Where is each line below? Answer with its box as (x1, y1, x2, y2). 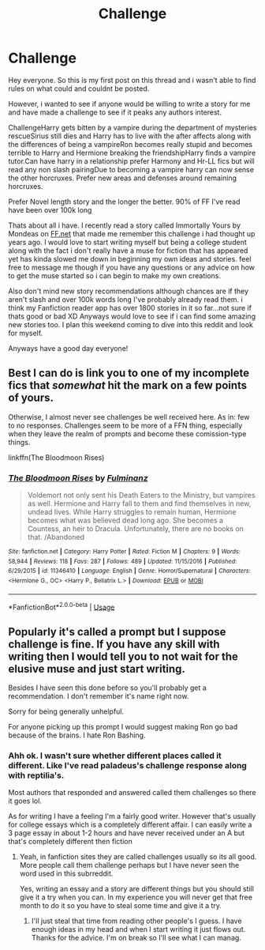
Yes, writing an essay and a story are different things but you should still (19, 884, 255, 894)
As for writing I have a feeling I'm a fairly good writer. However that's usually (8, 812, 256, 821)
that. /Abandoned (27, 533, 85, 542)
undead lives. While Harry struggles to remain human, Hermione (27, 507, 237, 517)
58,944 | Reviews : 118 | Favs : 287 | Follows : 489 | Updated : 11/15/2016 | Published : (8, 557, 237, 565)
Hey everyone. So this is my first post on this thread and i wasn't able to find (8, 75, 256, 85)
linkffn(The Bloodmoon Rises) (8, 452, 105, 462)
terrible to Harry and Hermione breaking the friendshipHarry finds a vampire (8, 148, 256, 157)
